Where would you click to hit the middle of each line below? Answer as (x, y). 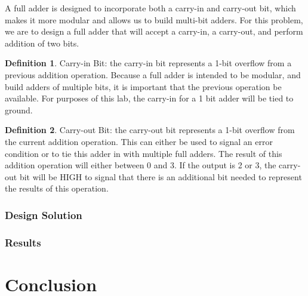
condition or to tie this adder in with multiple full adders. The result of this (144, 153)
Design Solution (44, 215)
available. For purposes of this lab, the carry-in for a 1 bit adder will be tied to (149, 98)
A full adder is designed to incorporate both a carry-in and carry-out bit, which (150, 8)
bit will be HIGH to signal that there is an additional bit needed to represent (161, 176)
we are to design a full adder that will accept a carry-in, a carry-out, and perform (154, 31)
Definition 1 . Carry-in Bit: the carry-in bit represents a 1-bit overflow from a (148, 63)
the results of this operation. (57, 188)
